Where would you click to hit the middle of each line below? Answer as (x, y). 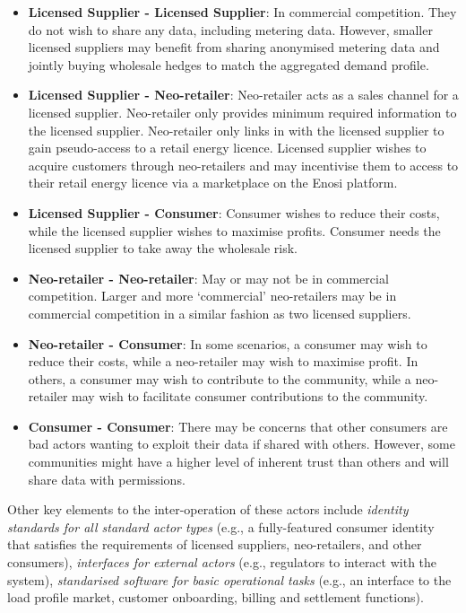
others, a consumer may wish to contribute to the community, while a (220, 378)
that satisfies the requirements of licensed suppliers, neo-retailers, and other (215, 544)
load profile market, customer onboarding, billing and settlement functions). (216, 597)
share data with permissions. (107, 479)
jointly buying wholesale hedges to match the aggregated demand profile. (229, 64)
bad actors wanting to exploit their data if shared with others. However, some (242, 444)
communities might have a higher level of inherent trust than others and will (238, 462)
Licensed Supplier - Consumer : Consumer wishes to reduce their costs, (234, 212)
